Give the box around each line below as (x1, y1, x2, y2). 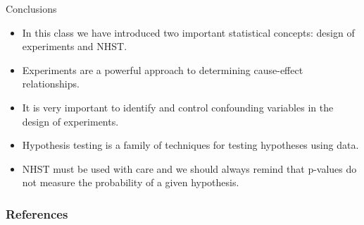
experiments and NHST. (22, 39, 127, 54)
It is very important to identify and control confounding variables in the (22, 99, 334, 114)
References (6, 205, 68, 222)
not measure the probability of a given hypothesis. (22, 175, 239, 190)
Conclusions (6, 1, 57, 16)
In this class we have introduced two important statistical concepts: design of (22, 25, 355, 39)
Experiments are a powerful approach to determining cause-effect (22, 62, 303, 77)
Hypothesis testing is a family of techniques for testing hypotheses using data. (22, 138, 359, 152)
